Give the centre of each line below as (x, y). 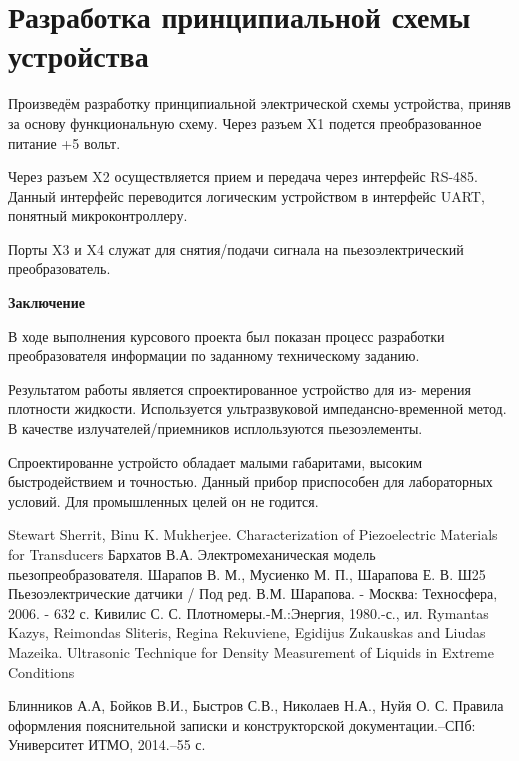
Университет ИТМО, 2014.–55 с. (107, 744)
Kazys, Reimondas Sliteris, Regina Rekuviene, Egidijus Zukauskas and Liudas (247, 632)
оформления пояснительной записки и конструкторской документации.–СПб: (242, 724)
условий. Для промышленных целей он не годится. (163, 500)
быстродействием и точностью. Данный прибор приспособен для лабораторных (250, 481)
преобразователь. (59, 268)
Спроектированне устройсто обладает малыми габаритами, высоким (215, 461)
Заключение (46, 302)
